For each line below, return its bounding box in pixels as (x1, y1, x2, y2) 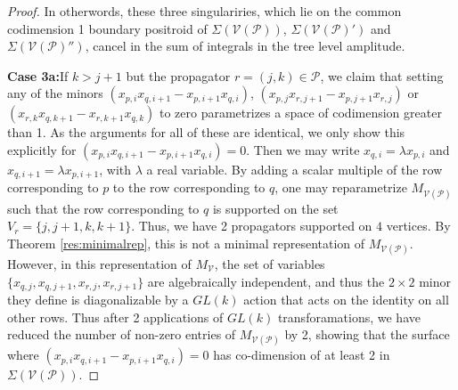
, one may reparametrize (274, 178, 407, 197)
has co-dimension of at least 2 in (213, 345, 390, 364)
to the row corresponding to (112, 178, 266, 197)
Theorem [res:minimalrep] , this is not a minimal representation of (7, 233, 365, 252)
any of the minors (7, 84, 103, 102)
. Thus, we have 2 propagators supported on (131, 216, 372, 235)
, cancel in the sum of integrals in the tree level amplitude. (85, 37, 405, 55)
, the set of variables (214, 254, 325, 272)
